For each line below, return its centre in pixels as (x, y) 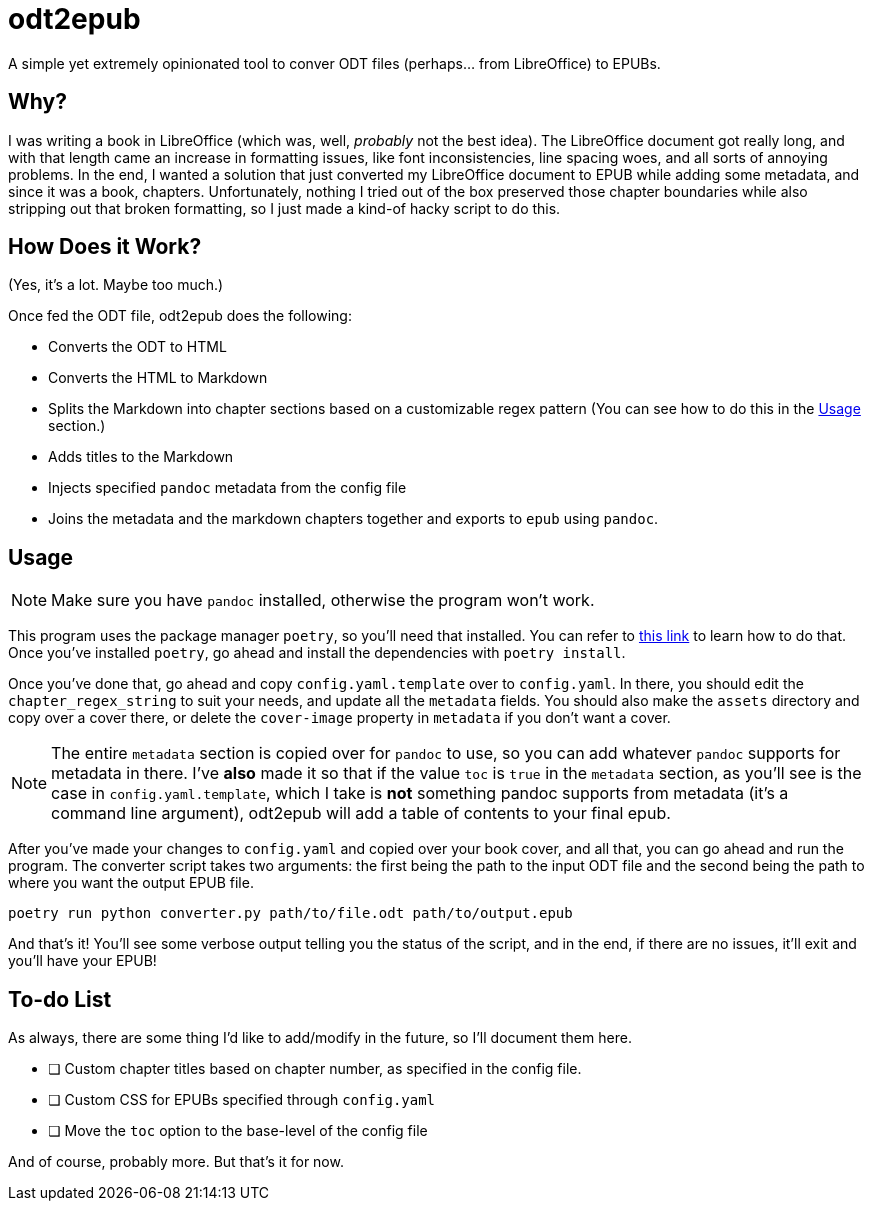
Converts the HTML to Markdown (158, 378)
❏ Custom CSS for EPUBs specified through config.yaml (242, 1100)
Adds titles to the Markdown (141, 457)
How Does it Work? (105, 247)
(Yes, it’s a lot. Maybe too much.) (116, 285)
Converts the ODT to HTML (137, 347)
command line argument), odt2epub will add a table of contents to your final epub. (361, 813)
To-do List (60, 999)
